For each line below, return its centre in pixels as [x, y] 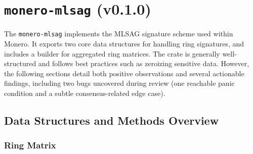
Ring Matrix [30, 145]
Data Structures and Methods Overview [112, 120]
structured [20, 63]
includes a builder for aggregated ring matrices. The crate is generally [112, 53]
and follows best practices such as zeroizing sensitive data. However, [144, 63]
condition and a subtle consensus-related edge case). [85, 93]
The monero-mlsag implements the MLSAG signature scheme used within [119, 34]
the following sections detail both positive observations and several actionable [124, 73]
